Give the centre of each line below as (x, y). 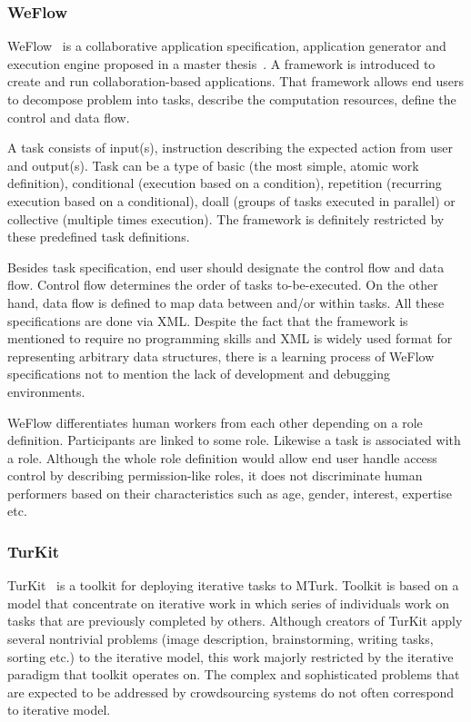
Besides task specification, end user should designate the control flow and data (226, 267)
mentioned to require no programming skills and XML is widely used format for (230, 338)
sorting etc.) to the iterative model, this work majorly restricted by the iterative (230, 656)
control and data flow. (69, 117)
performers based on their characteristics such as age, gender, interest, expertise (230, 493)
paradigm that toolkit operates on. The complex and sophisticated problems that (234, 674)
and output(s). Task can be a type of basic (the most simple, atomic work (213, 165)
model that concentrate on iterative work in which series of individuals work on (229, 603)
